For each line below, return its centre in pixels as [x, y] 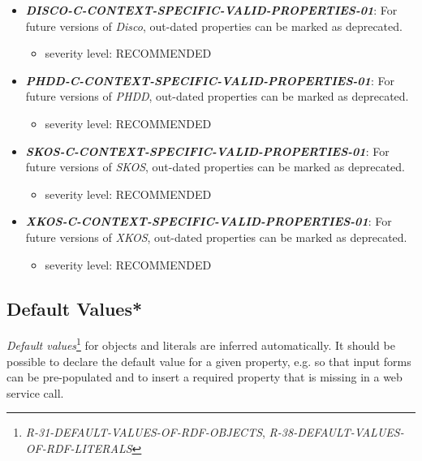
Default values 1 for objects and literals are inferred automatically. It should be [201, 344]
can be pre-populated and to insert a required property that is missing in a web [205, 377]
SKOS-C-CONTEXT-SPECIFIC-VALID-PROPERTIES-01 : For [207, 151]
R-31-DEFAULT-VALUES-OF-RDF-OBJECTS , [145, 432]
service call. [35, 392]
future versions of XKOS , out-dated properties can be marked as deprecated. [216, 237]
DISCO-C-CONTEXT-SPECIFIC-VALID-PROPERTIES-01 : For [211, 10]
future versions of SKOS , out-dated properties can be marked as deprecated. [215, 167]
